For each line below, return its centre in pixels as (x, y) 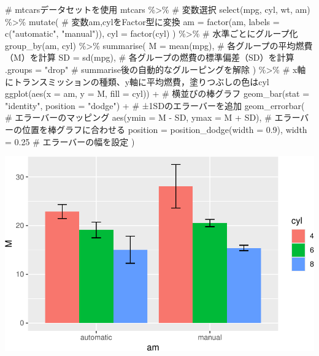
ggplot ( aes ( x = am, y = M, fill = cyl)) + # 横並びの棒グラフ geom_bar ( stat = (157, 93)
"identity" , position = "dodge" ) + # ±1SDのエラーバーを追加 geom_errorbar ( (155, 105)
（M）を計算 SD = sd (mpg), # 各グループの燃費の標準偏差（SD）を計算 (150, 57)
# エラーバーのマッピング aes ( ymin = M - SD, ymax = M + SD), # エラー (153, 117)
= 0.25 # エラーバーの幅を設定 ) (70, 141)
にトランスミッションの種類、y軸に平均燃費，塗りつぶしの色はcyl (137, 81)
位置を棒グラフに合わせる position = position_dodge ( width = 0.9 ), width (164, 129)
